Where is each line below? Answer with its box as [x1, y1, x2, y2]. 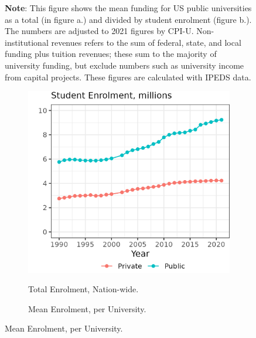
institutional [5, 36, 49, 48]
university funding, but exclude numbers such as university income [5, 59, 244, 71]
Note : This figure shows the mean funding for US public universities [5, 2, 252, 13]
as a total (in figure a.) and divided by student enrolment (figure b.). [5, 13, 252, 25]
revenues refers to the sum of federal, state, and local [51, 36, 241, 48]
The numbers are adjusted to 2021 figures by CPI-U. [5, 25, 194, 37]
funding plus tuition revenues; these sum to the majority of [5, 48, 217, 60]
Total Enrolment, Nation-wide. [28, 283, 139, 295]
